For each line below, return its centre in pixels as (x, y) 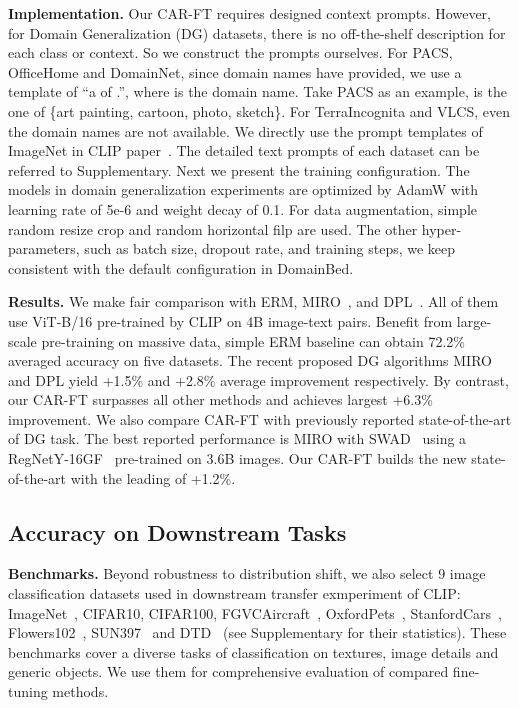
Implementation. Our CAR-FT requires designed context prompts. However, (249, 13)
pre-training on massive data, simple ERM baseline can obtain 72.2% (253, 340)
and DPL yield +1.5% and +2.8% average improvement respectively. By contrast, (258, 379)
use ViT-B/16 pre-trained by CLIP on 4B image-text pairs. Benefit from (230, 320)
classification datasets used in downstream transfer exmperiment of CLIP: (234, 593)
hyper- (441, 228)
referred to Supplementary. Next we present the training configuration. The (239, 169)
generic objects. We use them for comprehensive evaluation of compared (228, 671)
